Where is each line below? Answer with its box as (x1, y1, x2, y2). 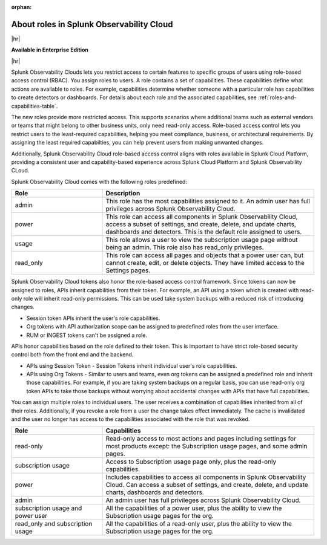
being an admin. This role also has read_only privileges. (105, 243, 264, 252)
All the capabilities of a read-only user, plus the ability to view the (105, 520, 292, 528)
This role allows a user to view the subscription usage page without (105, 236, 298, 244)
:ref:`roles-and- (257, 94, 297, 101)
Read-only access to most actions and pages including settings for (105, 434, 297, 443)
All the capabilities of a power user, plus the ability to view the (105, 504, 282, 512)
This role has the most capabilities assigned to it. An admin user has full (105, 197, 310, 206)
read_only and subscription (15, 520, 93, 528)
